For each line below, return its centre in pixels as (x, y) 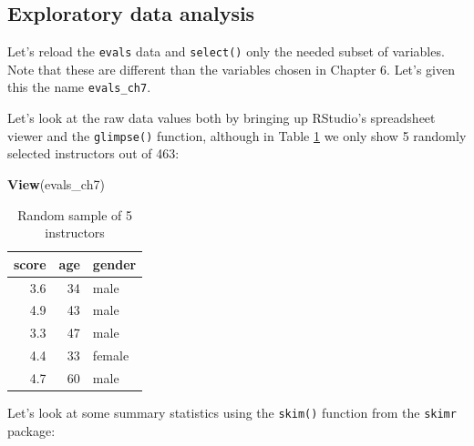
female (111, 355)
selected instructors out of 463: (93, 153)
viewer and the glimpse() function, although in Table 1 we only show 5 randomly (237, 135)
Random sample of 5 (75, 214)
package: (31, 430)
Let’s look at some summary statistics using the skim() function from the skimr (232, 413)
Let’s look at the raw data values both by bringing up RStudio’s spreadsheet (222, 118)
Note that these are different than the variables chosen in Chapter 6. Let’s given (232, 69)
